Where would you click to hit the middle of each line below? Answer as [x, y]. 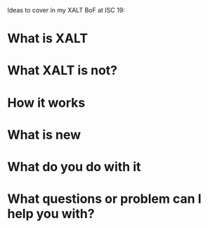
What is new [44, 134]
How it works [46, 103]
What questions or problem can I [104, 199]
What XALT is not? [63, 71]
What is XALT [48, 39]
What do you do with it [74, 167]
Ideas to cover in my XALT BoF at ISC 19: [66, 10]
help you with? [51, 214]
